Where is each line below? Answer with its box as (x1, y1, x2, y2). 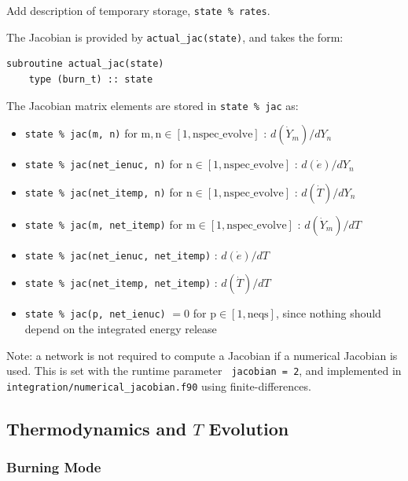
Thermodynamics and (6, 417, 187, 441)
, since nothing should (275, 305, 381, 321)
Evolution (208, 417, 289, 441)
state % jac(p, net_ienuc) (24, 309, 166, 321)
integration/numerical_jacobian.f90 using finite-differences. (6, 377, 311, 394)
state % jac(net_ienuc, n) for (24, 156, 183, 172)
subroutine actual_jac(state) (6, 58, 164, 70)
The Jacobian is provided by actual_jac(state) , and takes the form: (6, 28, 344, 45)
